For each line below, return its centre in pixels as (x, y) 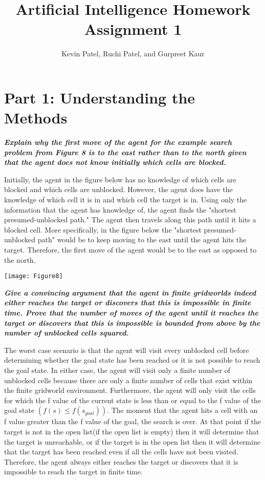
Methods (36, 118)
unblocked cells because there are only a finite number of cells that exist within (128, 380)
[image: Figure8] (34, 276)
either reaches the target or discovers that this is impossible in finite (128, 302)
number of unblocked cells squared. (67, 333)
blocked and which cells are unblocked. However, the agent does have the (118, 189)
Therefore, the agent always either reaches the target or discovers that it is (121, 461)
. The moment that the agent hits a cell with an (182, 410)
